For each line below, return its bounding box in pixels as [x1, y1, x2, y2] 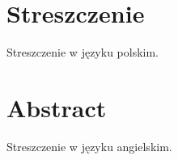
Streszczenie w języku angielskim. [6, 137, 172, 154]
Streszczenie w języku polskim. [6, 44, 159, 61]
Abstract [6, 91, 107, 124]
